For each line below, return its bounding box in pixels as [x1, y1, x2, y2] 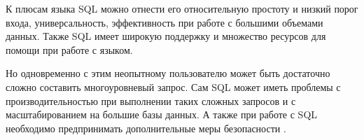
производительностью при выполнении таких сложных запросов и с [6, 93, 296, 108]
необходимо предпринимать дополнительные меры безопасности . [6, 120, 286, 135]
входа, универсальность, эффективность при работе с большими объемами [6, 15, 323, 29]
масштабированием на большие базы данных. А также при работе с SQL [6, 107, 318, 122]
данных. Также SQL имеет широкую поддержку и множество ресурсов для [6, 29, 326, 43]
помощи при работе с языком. [6, 42, 133, 57]
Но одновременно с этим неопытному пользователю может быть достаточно [6, 66, 330, 80]
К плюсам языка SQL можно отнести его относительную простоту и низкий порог [6, 1, 358, 15]
